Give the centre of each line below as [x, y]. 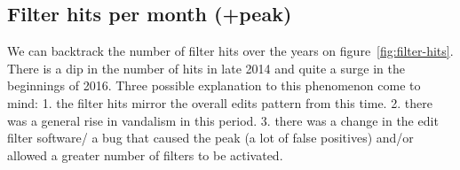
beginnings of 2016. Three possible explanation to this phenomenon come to [214, 85]
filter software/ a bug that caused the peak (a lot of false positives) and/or [210, 138]
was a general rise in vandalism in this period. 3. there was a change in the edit [223, 120]
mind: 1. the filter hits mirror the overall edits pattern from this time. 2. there [220, 102]
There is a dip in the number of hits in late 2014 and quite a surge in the [206, 68]
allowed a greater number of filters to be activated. [145, 155]
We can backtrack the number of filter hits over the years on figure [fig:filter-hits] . [230, 51]
